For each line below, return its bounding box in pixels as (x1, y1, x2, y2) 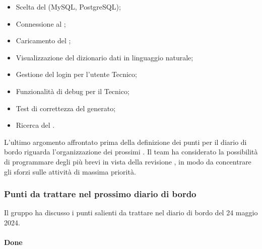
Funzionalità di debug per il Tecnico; (16, 86, 129, 96)
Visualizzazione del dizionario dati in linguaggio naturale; (16, 52, 193, 62)
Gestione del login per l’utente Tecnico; (16, 69, 137, 79)
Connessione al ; (16, 18, 66, 29)
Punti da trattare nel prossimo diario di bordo (4, 188, 196, 200)
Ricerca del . (16, 120, 55, 130)
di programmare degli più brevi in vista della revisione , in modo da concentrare (4, 156, 251, 167)
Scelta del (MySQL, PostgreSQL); (16, 2, 121, 12)
